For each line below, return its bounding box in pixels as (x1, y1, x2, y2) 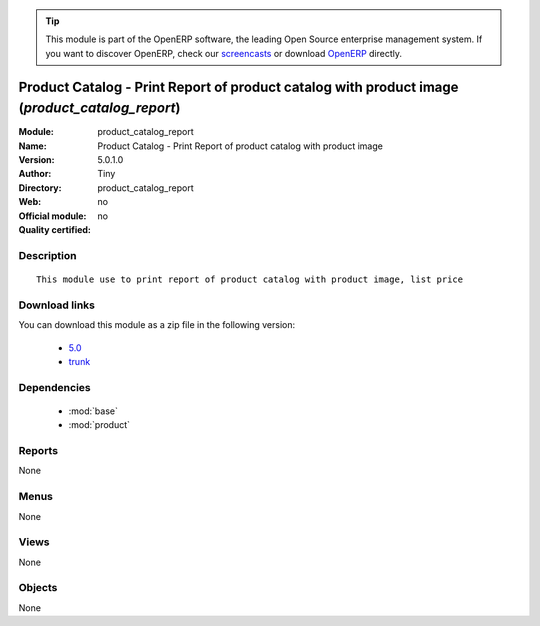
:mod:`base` (68, 405, 119, 417)
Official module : (18, 210, 87, 222)
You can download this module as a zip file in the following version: (18, 319, 296, 331)
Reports (18, 444, 59, 457)
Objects (18, 581, 58, 595)
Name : (18, 140, 47, 152)
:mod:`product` (68, 419, 130, 431)
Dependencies (18, 380, 92, 394)
